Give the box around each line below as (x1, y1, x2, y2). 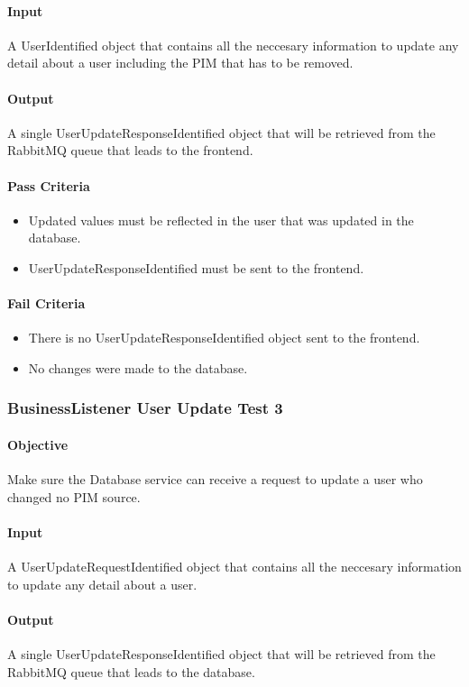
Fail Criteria (7, 294, 86, 313)
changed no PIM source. (7, 487, 141, 506)
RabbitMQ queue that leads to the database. (7, 662, 255, 681)
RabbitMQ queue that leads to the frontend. (7, 141, 253, 160)
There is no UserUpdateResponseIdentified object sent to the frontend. (28, 328, 420, 347)
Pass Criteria (7, 176, 90, 195)
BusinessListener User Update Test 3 (7, 397, 283, 419)
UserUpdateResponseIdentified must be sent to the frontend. (28, 258, 364, 277)
